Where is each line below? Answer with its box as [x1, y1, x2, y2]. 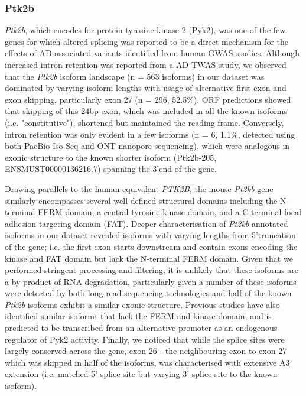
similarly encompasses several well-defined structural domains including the [5, 194, 278, 206]
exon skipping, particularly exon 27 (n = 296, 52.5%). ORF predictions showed [5, 93, 291, 105]
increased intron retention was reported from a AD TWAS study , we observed [5, 59, 287, 70]
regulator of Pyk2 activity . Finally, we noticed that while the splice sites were [5, 333, 285, 345]
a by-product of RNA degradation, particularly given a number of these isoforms [5, 275, 297, 287]
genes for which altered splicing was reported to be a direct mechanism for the [5, 35, 289, 47]
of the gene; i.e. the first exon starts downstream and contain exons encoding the [5, 240, 298, 252]
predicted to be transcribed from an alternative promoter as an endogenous [5, 322, 278, 334]
